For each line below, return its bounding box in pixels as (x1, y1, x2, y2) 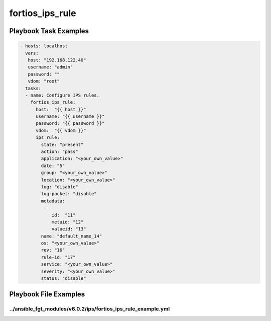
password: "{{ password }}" (36, 121, 105, 126)
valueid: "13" (51, 226, 86, 232)
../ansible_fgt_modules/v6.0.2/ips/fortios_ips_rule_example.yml (9, 305, 170, 312)
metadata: (41, 198, 65, 204)
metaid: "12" (51, 219, 84, 225)
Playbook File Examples (9, 290, 85, 299)
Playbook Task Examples (9, 27, 89, 35)
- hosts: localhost (20, 43, 68, 49)
